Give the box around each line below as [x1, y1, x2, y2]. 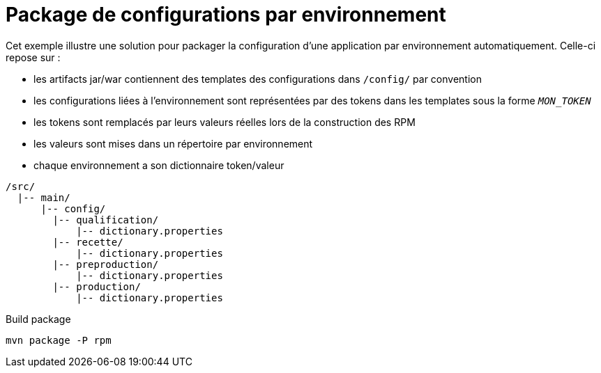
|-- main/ [17, 191, 70, 203]
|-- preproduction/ [52, 258, 159, 270]
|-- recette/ [52, 236, 123, 248]
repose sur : [6, 51, 61, 63]
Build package [6, 312, 71, 325]
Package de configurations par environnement [6, 3, 446, 26]
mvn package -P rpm [6, 334, 112, 346]
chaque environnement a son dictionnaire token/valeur [33, 159, 284, 171]
